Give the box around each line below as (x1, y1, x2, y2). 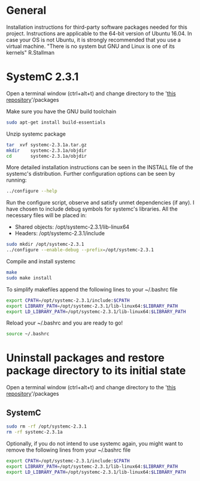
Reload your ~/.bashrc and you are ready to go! (6, 319, 123, 327)
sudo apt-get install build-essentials (6, 119, 106, 125)
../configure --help (6, 188, 58, 194)
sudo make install (6, 275, 52, 281)
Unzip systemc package (6, 130, 66, 137)
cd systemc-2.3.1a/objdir (6, 153, 87, 159)
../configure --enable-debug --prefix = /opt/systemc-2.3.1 (6, 247, 154, 253)
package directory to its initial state (6, 364, 186, 378)
